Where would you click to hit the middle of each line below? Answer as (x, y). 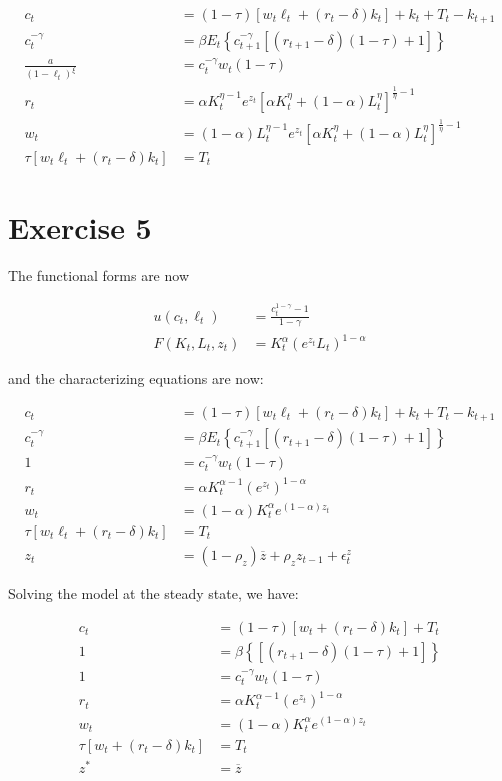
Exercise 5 (80, 227)
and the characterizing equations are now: (136, 378)
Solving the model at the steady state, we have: (153, 593)
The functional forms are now (98, 275)
